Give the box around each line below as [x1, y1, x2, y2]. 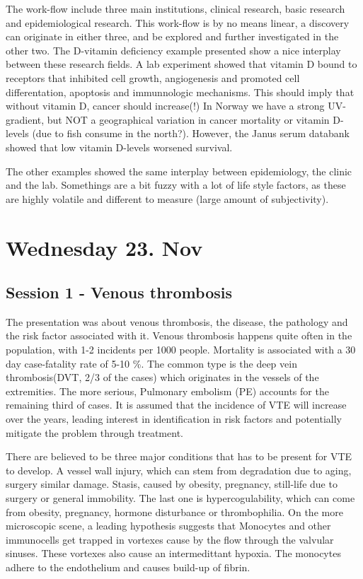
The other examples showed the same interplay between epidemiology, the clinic [6, 163, 352, 178]
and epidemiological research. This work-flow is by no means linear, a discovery [6, 15, 350, 30]
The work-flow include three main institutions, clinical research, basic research [6, 1, 345, 16]
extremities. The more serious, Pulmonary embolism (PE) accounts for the [6, 383, 329, 398]
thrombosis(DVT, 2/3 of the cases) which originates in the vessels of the [6, 370, 319, 385]
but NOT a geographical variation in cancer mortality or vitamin [47, 112, 330, 127]
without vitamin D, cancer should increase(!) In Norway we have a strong [6, 98, 325, 113]
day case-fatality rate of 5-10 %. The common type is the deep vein [6, 356, 297, 370]
